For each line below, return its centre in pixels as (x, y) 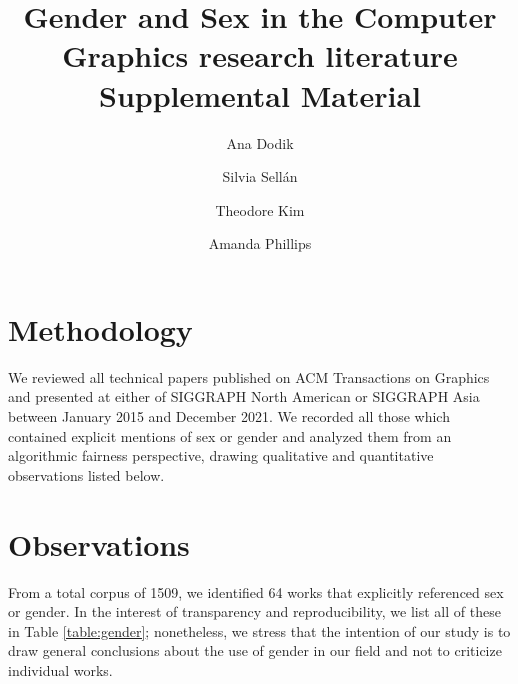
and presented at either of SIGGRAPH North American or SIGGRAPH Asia (244, 396)
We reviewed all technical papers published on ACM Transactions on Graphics (249, 376)
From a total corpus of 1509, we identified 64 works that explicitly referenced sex (256, 591)
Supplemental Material (260, 94)
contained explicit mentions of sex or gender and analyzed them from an (230, 435)
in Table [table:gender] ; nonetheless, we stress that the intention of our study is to (259, 630)
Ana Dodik (260, 142)
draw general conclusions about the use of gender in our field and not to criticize (255, 650)
